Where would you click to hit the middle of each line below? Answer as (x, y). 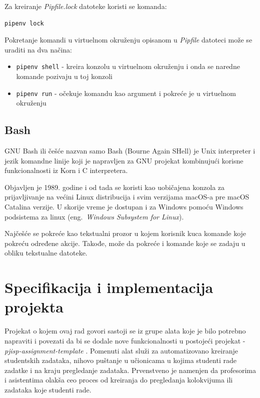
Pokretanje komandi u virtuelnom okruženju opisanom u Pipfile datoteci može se (128, 40)
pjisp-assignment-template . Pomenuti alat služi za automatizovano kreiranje (121, 350)
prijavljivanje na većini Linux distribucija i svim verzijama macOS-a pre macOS (127, 197)
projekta (34, 307)
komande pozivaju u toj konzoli (64, 76)
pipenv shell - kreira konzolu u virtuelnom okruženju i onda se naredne (128, 66)
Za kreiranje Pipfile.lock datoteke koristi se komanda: (86, 6)
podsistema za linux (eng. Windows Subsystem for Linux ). (94, 216)
